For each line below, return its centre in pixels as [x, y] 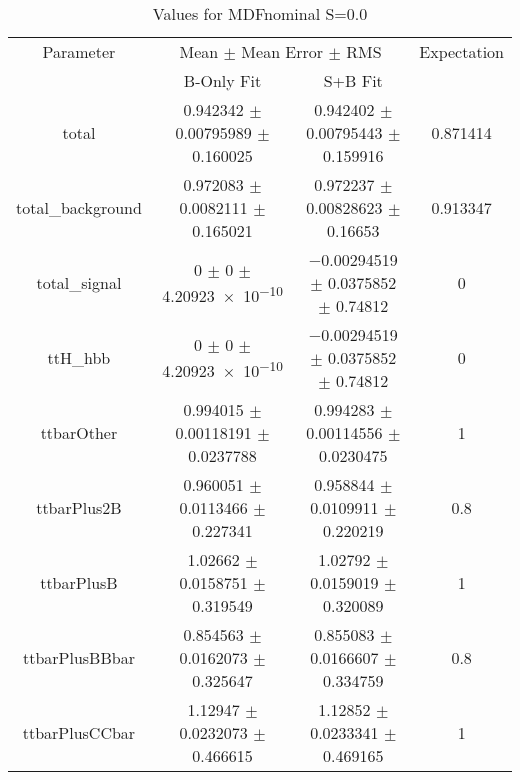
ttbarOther [79, 432]
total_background [79, 207]
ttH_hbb [79, 357]
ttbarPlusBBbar [78, 657]
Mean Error [282, 51]
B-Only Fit [222, 80]
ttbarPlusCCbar [79, 732]
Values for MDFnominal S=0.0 [260, 13]
